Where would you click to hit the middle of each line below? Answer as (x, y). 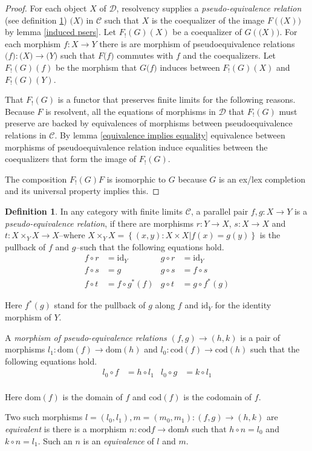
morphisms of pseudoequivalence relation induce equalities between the (136, 147)
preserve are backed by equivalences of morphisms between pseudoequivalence (149, 123)
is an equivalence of (119, 440)
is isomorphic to (136, 179)
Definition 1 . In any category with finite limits (94, 211)
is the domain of (93, 396)
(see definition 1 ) (36, 20)
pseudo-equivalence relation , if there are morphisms (99, 223)
